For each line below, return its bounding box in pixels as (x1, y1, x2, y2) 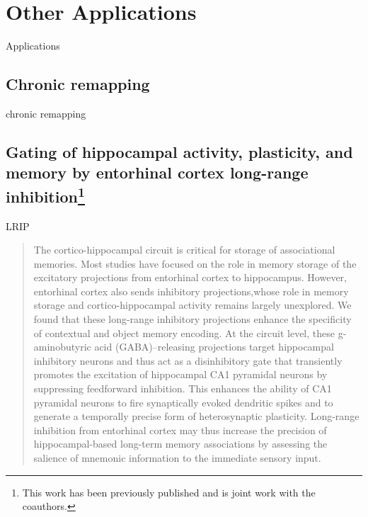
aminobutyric (33, 339, 91, 354)
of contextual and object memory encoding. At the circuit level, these (33, 325, 335, 340)
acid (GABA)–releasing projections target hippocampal (94, 339, 334, 354)
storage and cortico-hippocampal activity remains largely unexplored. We (33, 297, 352, 312)
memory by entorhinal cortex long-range (6, 161, 309, 183)
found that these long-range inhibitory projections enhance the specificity (33, 312, 352, 326)
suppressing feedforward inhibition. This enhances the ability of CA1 (33, 381, 332, 396)
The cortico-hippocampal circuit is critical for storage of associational (33, 242, 335, 257)
